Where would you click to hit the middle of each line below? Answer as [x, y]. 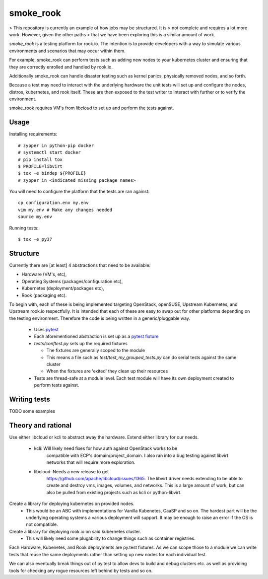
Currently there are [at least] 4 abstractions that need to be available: [80, 265]
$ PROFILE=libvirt [40, 166]
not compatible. [42, 524]
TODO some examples [32, 411]
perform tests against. [57, 385]
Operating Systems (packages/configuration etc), [72, 281]
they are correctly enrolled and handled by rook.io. [61, 67]
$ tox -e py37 [35, 239]
